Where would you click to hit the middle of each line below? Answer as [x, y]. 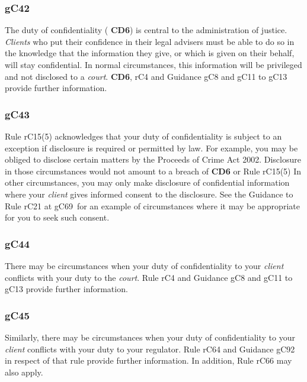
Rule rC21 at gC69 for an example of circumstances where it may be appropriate [152, 205]
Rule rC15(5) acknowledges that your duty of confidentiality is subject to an [143, 136]
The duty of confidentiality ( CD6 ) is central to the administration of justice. [146, 30]
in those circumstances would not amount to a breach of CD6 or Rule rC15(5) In [153, 171]
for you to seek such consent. [57, 217]
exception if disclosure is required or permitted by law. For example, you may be [151, 148]
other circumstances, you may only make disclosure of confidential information [147, 182]
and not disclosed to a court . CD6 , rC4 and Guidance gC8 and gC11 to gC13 [146, 76]
